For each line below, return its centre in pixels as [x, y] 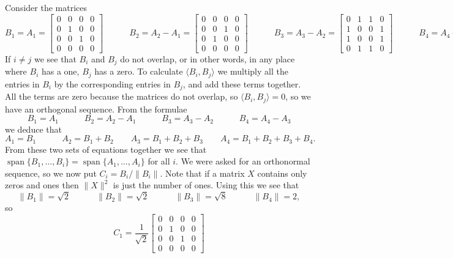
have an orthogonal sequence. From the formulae [96, 109]
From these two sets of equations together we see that [106, 149]
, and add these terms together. [242, 83]
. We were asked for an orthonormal [243, 161]
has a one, [60, 71]
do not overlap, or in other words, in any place [208, 58]
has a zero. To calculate [139, 71]
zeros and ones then [42, 185]
